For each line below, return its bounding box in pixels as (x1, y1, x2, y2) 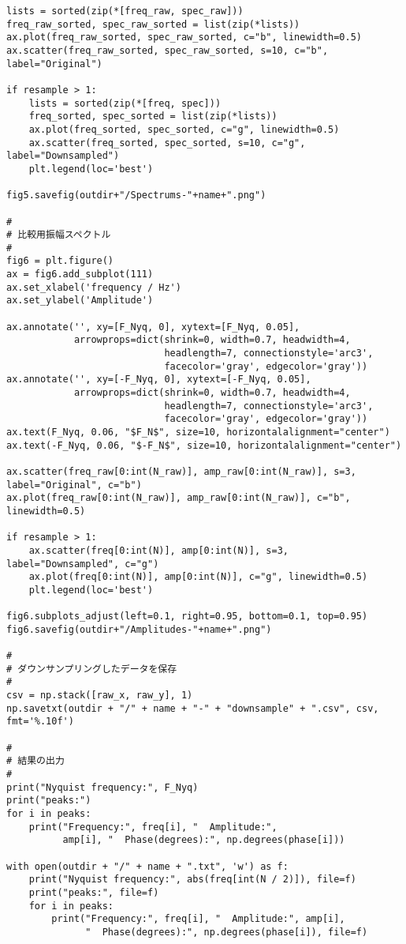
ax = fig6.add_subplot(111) (6, 269, 154, 280)
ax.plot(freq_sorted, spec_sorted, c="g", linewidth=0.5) (28, 123, 340, 135)
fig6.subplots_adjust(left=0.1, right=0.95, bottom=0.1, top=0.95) (6, 611, 368, 622)
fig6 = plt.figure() (6, 255, 114, 267)
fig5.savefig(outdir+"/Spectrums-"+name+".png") (6, 190, 266, 201)
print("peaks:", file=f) (28, 886, 159, 898)
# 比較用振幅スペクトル (6, 229, 111, 241)
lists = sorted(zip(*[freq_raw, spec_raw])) (6, 6, 244, 17)
